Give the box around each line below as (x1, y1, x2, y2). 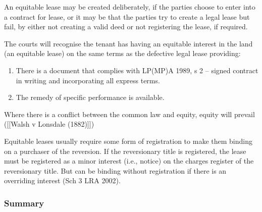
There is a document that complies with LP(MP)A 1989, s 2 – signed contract (16, 65, 258, 75)
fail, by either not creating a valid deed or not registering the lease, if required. (4, 21, 248, 32)
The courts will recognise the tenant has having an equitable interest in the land (4, 38, 253, 48)
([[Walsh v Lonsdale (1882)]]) (4, 119, 94, 129)
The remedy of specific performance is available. (16, 92, 165, 102)
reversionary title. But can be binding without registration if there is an (4, 165, 227, 176)
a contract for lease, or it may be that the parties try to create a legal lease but (4, 11, 250, 22)
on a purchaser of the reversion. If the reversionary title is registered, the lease (4, 145, 246, 156)
